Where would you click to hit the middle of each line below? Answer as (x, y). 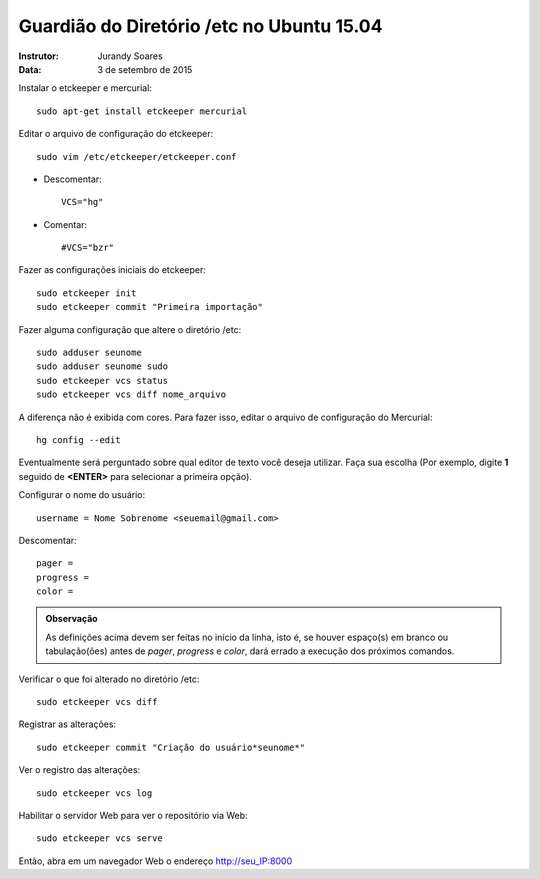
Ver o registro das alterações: (79, 770)
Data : (30, 69)
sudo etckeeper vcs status (102, 380)
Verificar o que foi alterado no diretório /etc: (109, 679)
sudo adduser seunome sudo (102, 366)
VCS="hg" (82, 202)
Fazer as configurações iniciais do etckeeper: (112, 270)
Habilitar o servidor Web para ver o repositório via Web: (133, 815)
